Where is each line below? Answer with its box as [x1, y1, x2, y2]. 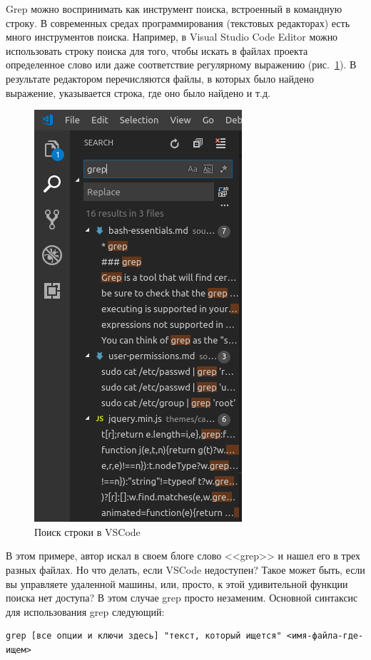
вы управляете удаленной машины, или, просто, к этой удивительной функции [6, 576, 348, 591]
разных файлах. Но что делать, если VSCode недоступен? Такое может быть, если [6, 562, 365, 577]
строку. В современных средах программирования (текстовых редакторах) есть [6, 15, 350, 30]
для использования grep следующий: [6, 604, 165, 619]
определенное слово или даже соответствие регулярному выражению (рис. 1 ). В [6, 57, 357, 72]
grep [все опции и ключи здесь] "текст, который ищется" [6, 631, 282, 641]
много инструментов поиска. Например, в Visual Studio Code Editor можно [6, 29, 338, 44]
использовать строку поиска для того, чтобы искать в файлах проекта [6, 43, 308, 58]
